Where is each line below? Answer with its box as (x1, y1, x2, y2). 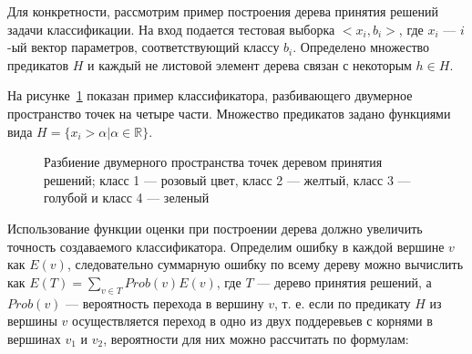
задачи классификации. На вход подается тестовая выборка (7, 19, 335, 38)
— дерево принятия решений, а (257, 272, 432, 291)
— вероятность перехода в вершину (66, 293, 264, 312)
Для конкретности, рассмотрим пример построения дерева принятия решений (7, 2, 438, 20)
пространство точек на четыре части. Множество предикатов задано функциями (7, 103, 451, 122)
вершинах (7, 328, 61, 348)
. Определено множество (292, 37, 430, 57)
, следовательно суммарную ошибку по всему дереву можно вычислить (67, 255, 464, 274)
